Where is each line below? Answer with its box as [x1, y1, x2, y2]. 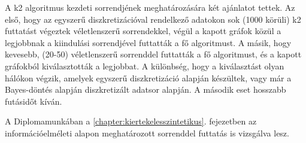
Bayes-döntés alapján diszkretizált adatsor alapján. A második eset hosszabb [5, 83, 286, 96]
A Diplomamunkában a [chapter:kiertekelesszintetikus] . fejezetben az [5, 115, 257, 127]
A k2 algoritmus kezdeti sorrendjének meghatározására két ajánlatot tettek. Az [5, 1, 295, 13]
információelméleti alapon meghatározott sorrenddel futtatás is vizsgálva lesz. [5, 126, 289, 139]
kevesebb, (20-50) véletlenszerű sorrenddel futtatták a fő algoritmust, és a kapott [5, 48, 302, 60]
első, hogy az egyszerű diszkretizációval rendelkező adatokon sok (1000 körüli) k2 [5, 13, 301, 25]
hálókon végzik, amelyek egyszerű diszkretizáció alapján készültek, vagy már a [5, 71, 292, 84]
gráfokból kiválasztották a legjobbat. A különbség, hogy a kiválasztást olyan [5, 59, 284, 72]
